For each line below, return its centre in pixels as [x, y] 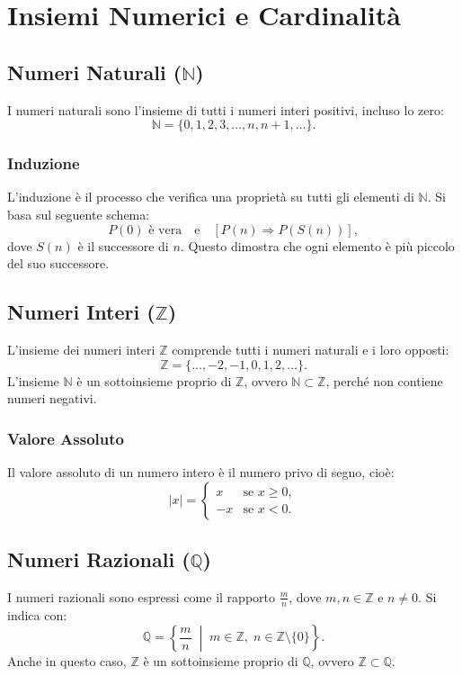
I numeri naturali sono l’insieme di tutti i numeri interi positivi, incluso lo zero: [226, 109]
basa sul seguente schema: [79, 214]
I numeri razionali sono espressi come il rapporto [141, 596]
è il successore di [123, 245]
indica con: [37, 614]
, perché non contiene [384, 380]
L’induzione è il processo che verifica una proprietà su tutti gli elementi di [211, 197]
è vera [165, 230]
